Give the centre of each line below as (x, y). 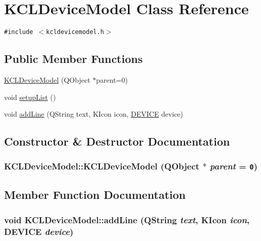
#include (19, 32)
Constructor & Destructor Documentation (117, 141)
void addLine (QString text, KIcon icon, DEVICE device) (94, 114)
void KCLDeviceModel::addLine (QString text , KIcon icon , (127, 219)
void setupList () (30, 97)
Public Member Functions (73, 59)
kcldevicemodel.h (75, 32)
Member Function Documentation (95, 195)
